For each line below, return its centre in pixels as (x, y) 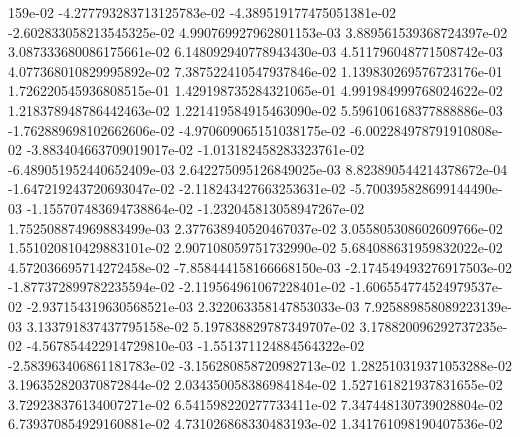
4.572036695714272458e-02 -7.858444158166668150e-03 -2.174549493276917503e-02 (260, 266)
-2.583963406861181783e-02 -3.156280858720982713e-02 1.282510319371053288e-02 (260, 364)
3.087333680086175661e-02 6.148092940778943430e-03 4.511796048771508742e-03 (255, 51)
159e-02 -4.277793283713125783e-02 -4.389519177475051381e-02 (202, 12)
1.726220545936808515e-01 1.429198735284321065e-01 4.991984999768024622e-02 (255, 90)
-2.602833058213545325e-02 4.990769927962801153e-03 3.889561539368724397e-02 (258, 31)
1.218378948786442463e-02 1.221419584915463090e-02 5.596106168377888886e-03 (255, 109)
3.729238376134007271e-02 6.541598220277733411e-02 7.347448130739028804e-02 (255, 403)
